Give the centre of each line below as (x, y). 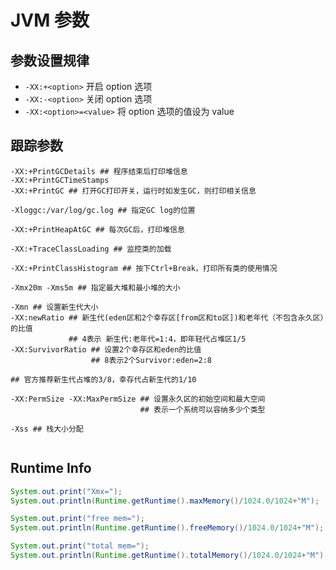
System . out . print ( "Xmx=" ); (66, 491)
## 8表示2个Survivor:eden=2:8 (151, 360)
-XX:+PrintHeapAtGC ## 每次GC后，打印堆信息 (97, 229)
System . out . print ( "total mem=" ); (80, 546)
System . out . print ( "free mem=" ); (77, 519)
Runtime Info (51, 468)
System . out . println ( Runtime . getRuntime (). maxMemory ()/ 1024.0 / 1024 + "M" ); (165, 501)
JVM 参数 (50, 20)
